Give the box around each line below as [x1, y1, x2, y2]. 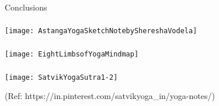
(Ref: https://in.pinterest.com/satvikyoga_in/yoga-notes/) [5, 90, 215, 102]
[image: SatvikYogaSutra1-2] [5, 73, 118, 82]
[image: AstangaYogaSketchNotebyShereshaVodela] [5, 27, 197, 36]
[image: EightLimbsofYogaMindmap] [5, 50, 139, 59]
